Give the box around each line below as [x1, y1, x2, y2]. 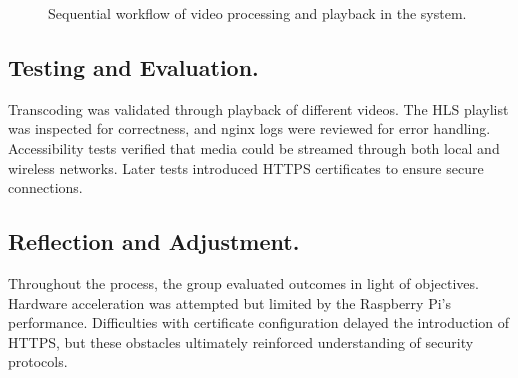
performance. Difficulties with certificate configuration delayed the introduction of [8, 312, 510, 333]
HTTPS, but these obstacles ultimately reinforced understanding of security [8, 331, 474, 352]
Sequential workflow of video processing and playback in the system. [48, 3, 467, 23]
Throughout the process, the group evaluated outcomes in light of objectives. [8, 272, 479, 293]
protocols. [8, 351, 68, 372]
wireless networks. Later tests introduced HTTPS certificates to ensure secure [8, 157, 484, 178]
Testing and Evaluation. [8, 51, 259, 82]
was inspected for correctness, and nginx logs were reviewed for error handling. [8, 118, 491, 139]
